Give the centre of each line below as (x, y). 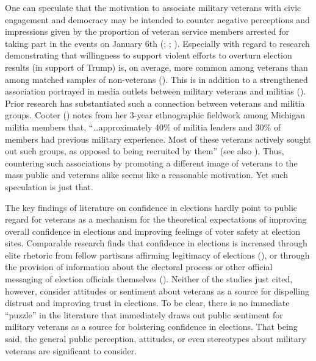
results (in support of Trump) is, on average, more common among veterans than (156, 67)
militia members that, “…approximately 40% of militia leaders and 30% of (143, 127)
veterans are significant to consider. (71, 350)
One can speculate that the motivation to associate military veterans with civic (153, 7)
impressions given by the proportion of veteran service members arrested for (147, 31)
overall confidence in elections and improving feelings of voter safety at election (153, 231)
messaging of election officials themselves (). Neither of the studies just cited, (149, 279)
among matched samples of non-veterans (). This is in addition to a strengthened (156, 79)
